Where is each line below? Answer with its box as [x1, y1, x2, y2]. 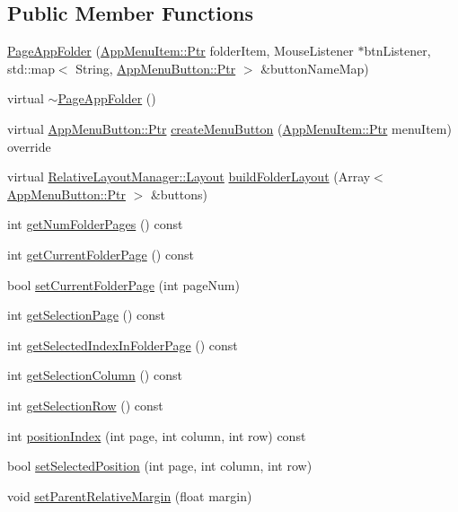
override [7, 137, 51, 155]
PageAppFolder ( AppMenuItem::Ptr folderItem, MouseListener [7, 41, 354, 60]
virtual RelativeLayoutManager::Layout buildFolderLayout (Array [7, 167, 371, 186]
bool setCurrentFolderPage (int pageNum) [7, 275, 240, 294]
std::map [7, 58, 55, 77]
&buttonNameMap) [260, 58, 369, 77]
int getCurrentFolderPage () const [7, 244, 194, 263]
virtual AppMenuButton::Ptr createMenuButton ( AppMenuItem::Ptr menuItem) [7, 119, 452, 137]
